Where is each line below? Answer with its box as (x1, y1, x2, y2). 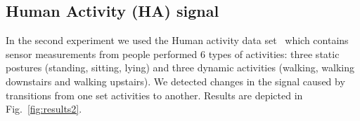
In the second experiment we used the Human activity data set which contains (6, 33, 349, 48)
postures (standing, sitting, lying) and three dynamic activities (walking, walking (6, 60, 354, 75)
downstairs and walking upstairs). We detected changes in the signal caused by (6, 73, 345, 88)
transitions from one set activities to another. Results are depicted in (6, 87, 303, 102)
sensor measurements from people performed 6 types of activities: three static (6, 46, 340, 61)
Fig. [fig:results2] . (6, 101, 82, 116)
